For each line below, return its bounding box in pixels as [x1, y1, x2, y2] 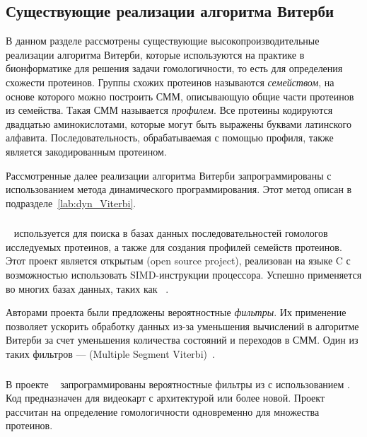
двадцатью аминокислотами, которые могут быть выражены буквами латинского [6, 116, 352, 131]
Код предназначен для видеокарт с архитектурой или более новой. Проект [6, 390, 325, 405]
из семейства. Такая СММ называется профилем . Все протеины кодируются [6, 103, 333, 117]
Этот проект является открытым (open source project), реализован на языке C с [6, 253, 351, 268]
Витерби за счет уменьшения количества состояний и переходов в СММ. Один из [6, 332, 359, 347]
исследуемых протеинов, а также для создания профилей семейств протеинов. [6, 239, 342, 254]
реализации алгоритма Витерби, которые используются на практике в [6, 47, 305, 62]
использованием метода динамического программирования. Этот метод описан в [6, 182, 352, 197]
